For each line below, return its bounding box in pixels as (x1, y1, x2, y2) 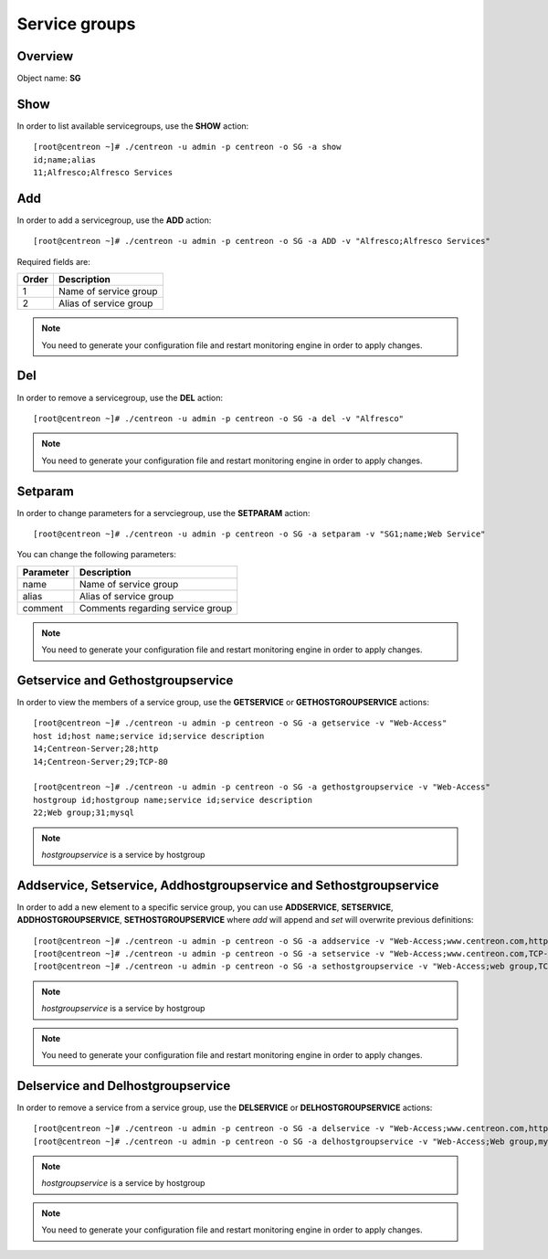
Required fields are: (16, 256, 91, 267)
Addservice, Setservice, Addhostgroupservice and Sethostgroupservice (16, 877, 439, 893)
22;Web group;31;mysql (33, 808, 135, 818)
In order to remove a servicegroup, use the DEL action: (16, 392, 224, 403)
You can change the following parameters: (16, 549, 177, 560)
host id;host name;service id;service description (33, 731, 265, 741)
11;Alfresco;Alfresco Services (33, 167, 174, 178)
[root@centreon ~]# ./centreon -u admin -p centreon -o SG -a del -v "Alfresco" (33, 413, 405, 424)
